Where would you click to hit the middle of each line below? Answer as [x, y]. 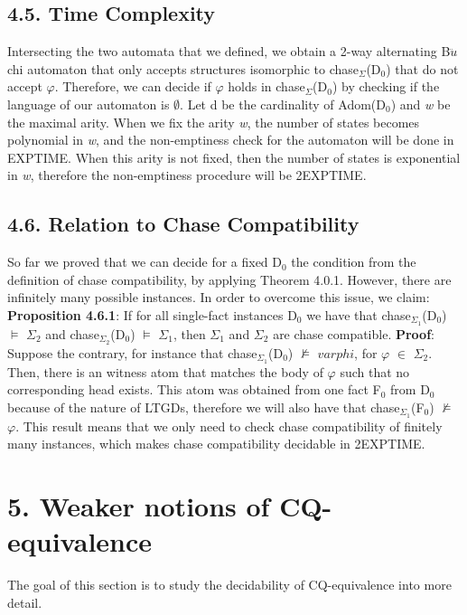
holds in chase [266, 86]
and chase [72, 333]
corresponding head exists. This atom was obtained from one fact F [194, 389]
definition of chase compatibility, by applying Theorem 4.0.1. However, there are [229, 279]
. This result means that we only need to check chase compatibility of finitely [229, 426]
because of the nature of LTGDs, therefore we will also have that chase [204, 407]
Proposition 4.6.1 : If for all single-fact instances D [152, 314]
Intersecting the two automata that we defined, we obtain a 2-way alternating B [229, 51]
